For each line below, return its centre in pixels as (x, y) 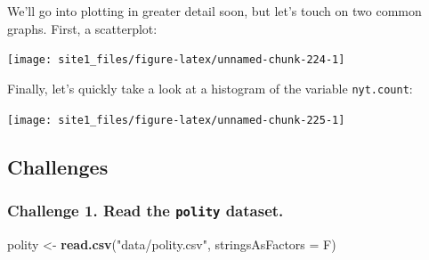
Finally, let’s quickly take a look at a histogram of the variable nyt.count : (210, 88)
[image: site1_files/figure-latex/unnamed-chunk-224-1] (176, 60)
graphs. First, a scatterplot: (82, 28)
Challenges (58, 166)
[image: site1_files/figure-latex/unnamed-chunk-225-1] (176, 120)
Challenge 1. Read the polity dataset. (146, 210)
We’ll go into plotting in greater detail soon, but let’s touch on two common (214, 11)
